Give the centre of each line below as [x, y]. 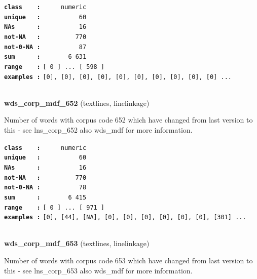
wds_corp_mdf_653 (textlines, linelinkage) [77, 243]
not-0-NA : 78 [45, 188]
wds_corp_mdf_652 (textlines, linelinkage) [77, 103]
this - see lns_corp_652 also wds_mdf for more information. [98, 130]
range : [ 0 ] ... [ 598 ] [54, 67]
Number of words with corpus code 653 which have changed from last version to [128, 261]
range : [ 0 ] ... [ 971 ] [54, 207]
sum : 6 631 [45, 57]
